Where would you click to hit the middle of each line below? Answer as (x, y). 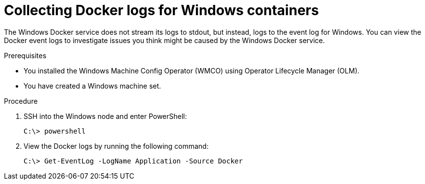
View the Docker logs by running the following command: (116, 146)
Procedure (21, 101)
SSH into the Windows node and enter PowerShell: (105, 116)
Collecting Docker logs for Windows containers (161, 10)
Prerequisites (25, 55)
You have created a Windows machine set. (93, 86)
